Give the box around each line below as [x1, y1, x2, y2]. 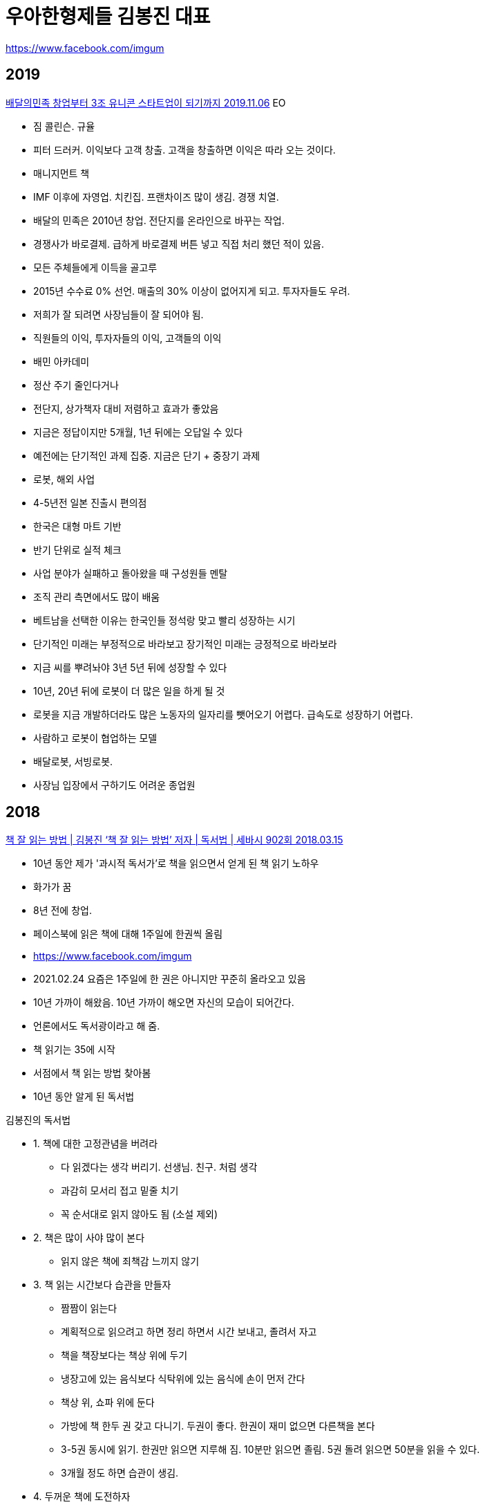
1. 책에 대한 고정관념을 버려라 [33, 1138, 158, 1150]
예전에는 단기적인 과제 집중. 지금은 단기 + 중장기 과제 [33, 449, 260, 462]
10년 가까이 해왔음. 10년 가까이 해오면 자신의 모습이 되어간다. [33, 996, 294, 1009]
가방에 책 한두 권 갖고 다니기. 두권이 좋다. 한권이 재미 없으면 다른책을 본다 [61, 1420, 375, 1432]
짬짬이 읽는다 [61, 1302, 117, 1315]
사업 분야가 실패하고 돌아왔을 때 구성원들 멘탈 [33, 567, 228, 579]
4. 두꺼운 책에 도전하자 [33, 1490, 131, 1503]
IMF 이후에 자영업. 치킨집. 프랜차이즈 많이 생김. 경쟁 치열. [33, 190, 279, 203]
